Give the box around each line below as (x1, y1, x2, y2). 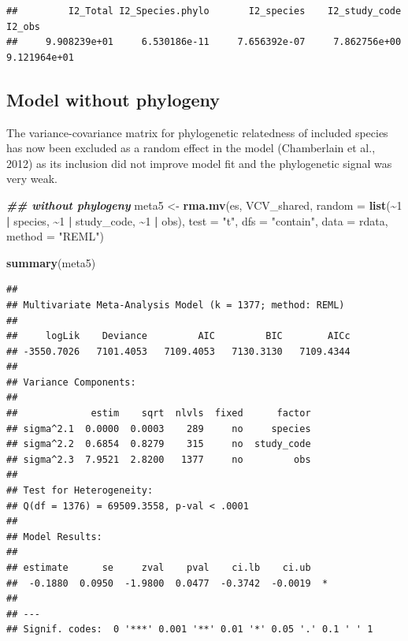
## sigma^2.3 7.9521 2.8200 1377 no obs (6, 453, 311, 465)
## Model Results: (6, 531, 102, 542)
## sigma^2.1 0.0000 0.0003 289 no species (6, 423, 311, 434)
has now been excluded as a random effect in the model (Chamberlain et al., (6, 140, 376, 156)
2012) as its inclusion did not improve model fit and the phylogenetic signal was (6, 155, 392, 171)
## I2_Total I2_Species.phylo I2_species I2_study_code (6, 6, 402, 17)
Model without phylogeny (6, 87, 221, 111)
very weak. (6, 170, 57, 187)
